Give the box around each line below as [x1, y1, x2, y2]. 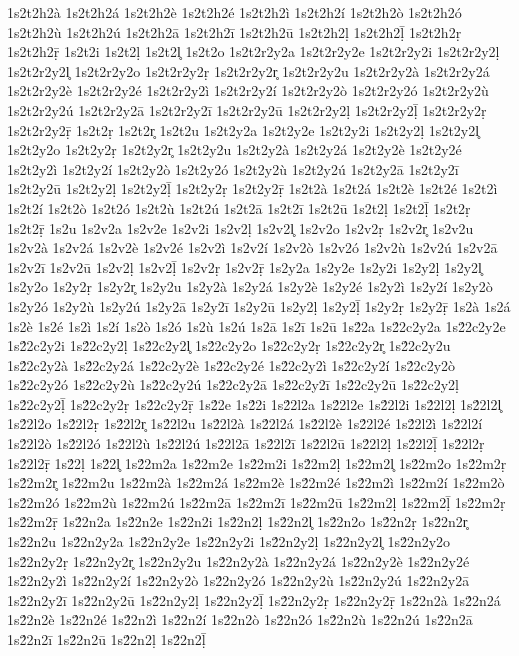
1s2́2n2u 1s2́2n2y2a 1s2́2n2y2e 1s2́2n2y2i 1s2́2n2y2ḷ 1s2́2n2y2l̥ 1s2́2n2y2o [7, 531, 451, 552]
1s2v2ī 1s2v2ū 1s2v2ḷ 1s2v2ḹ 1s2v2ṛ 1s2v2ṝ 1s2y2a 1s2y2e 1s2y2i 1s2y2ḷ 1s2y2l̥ [7, 256, 482, 277]
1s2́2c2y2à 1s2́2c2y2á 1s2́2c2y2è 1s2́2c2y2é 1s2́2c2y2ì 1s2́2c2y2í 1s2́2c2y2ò [7, 354, 456, 375]
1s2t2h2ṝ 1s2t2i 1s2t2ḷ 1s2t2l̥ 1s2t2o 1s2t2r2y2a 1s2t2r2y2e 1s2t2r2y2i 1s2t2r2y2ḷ [7, 41, 500, 62]
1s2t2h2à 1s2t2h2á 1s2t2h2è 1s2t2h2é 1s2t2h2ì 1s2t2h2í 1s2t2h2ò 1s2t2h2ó [7, 2, 462, 22]
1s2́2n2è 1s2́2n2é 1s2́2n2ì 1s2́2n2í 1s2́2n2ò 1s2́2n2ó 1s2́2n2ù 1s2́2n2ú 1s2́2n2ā [7, 609, 473, 630]
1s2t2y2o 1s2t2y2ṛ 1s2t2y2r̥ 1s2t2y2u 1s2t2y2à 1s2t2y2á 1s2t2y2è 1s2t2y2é [7, 139, 462, 160]
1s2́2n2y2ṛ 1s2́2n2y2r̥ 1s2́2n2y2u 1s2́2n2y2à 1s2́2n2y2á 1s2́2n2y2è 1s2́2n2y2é [7, 550, 470, 571]
